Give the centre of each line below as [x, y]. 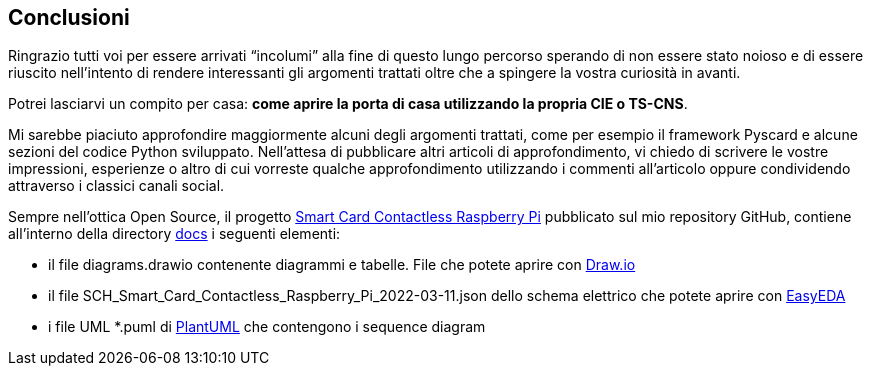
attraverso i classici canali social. [116, 186]
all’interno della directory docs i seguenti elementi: [174, 234]
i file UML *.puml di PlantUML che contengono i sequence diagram [267, 327]
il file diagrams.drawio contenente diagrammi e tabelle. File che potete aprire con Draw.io [342, 265]
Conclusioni [69, 17]
